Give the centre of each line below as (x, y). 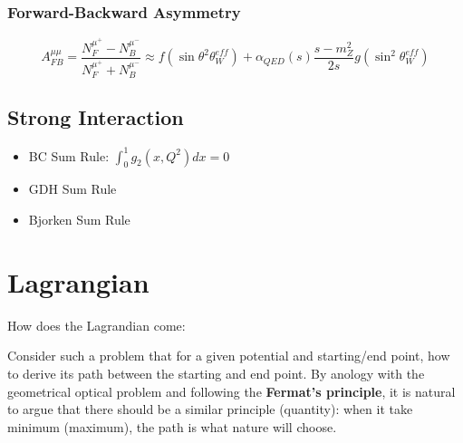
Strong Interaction (96, 117)
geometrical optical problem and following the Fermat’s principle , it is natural (231, 391)
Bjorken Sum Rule (79, 220)
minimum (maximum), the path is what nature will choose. (172, 426)
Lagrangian (78, 281)
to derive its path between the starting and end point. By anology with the (216, 373)
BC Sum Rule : (69, 155)
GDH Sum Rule (72, 189)
